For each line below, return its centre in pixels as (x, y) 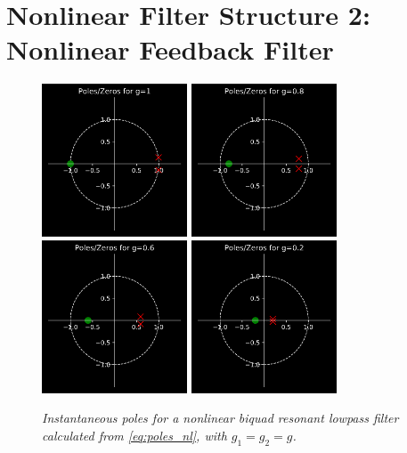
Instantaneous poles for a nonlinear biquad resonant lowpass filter (220, 418)
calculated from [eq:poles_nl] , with (134, 435)
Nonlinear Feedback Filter (170, 49)
